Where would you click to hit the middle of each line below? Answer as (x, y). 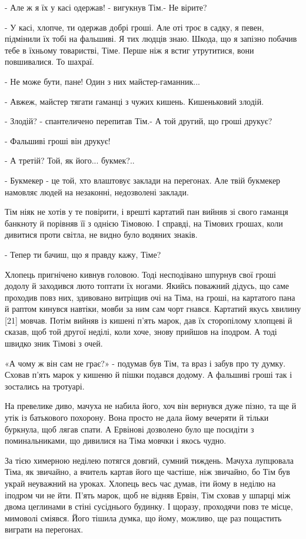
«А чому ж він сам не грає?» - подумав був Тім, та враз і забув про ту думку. (145, 363)
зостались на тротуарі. (45, 386)
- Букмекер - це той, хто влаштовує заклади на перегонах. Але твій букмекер (143, 180)
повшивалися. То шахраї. (49, 61)
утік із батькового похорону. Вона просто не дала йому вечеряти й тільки (137, 417)
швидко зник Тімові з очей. (54, 343)
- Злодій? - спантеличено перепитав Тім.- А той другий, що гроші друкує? (139, 121)
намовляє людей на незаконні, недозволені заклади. (97, 192)
